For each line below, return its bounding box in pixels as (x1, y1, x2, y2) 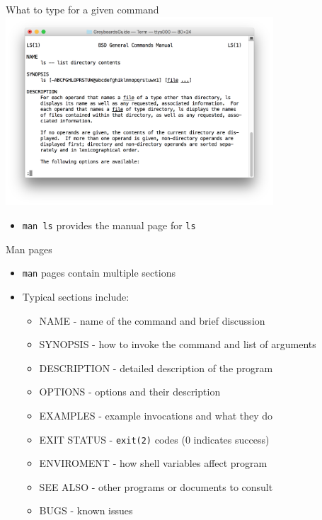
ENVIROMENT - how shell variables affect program (39, 456, 268, 470)
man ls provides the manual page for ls (22, 218, 196, 233)
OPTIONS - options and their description (39, 384, 221, 399)
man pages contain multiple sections (22, 265, 176, 280)
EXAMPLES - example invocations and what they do (39, 408, 273, 422)
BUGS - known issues (39, 503, 133, 518)
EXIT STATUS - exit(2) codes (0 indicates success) (39, 432, 270, 446)
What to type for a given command (6, 2, 159, 16)
